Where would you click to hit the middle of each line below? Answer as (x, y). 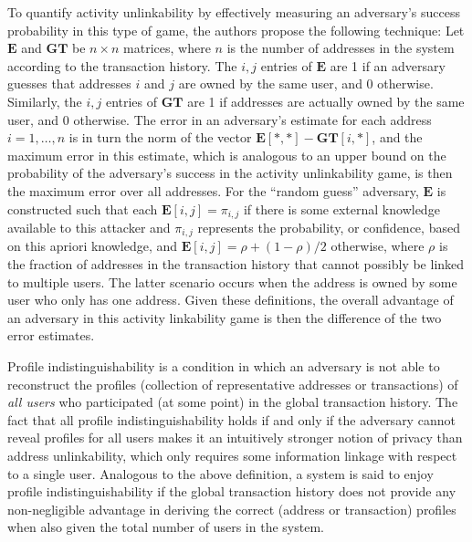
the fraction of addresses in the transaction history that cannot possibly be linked (236, 264)
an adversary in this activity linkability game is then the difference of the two (225, 317)
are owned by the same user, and (270, 83)
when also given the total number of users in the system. (166, 527)
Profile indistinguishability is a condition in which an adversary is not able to (224, 366)
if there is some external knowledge (341, 208)
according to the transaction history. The (122, 65)
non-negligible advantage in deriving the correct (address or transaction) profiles (232, 509)
